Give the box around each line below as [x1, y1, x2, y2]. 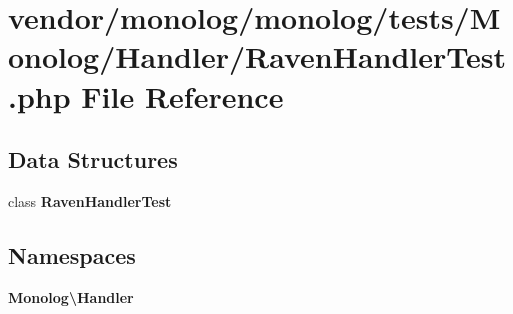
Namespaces [8, 239, 136, 270]
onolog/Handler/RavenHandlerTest [8, 36, 506, 77]
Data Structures [8, 144, 178, 175]
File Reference [81, 75, 284, 116]
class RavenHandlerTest [8, 190, 172, 211]
